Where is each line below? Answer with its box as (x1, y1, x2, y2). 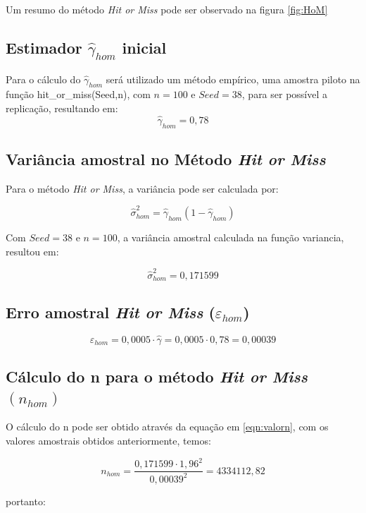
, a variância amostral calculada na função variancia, (117, 230, 344, 245)
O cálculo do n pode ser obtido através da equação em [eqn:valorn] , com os (6, 419, 329, 434)
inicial (122, 36, 167, 58)
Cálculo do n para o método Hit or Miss (6, 366, 308, 387)
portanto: (6, 493, 46, 508)
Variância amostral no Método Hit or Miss (6, 147, 326, 169)
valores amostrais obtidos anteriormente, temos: (6, 433, 211, 448)
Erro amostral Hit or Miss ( (6, 301, 215, 322)
